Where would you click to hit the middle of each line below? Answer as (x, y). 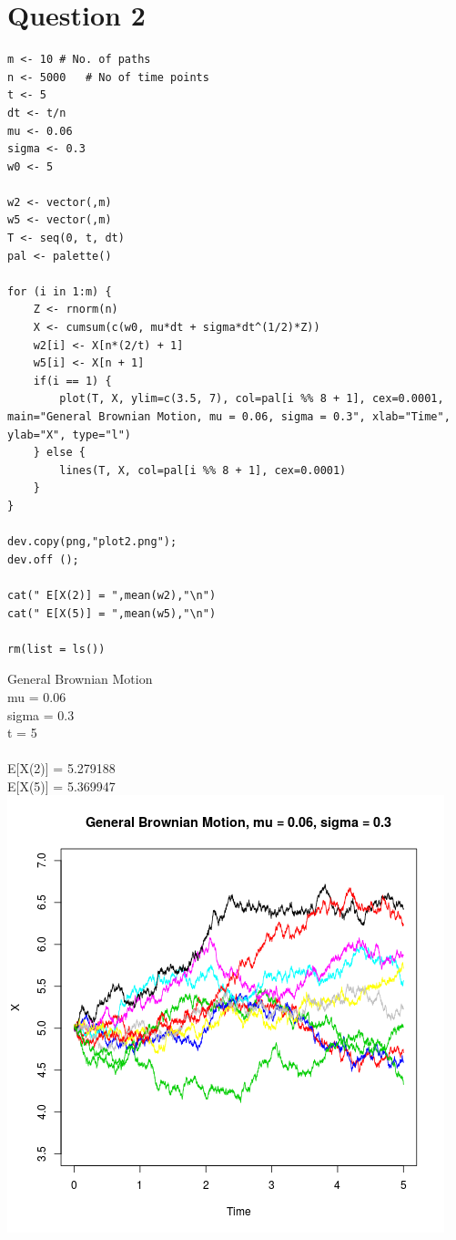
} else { (59, 453)
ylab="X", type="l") (70, 434)
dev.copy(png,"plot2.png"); (92, 542)
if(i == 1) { (72, 381)
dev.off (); (43, 559)
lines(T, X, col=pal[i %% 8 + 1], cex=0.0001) (203, 470)
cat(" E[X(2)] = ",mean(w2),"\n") (112, 595)
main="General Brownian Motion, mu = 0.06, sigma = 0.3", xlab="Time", (229, 417)
